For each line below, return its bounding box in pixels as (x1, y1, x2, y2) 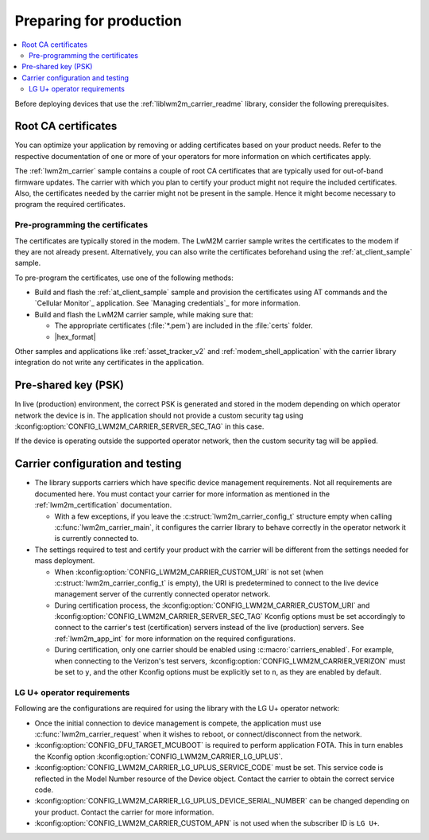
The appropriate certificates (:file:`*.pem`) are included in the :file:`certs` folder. (54, 321, 313, 330)
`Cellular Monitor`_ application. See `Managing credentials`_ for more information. (34, 298, 301, 308)
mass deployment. (34, 556, 95, 566)
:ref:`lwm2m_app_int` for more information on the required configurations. (54, 633, 296, 644)
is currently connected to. (54, 534, 139, 543)
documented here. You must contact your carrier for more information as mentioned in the (34, 489, 330, 499)
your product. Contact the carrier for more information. (34, 807, 214, 817)
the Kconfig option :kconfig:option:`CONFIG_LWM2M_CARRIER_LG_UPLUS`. (34, 752, 284, 761)
